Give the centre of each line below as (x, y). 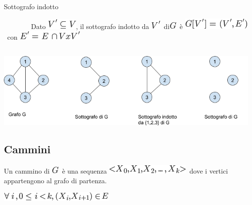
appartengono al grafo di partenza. (55, 180)
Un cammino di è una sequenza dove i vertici (116, 171)
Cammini (27, 149)
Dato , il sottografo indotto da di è (107, 26)
